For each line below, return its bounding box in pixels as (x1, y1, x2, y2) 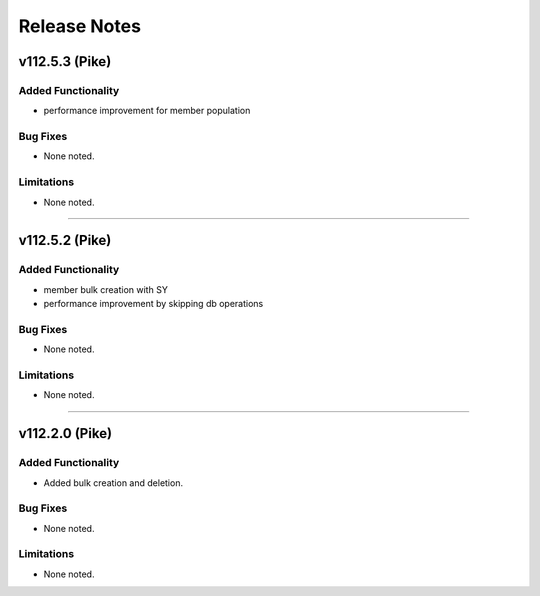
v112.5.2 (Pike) (18, 232, 112, 249)
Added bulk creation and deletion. (43, 476, 184, 489)
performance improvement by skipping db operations (43, 298, 264, 310)
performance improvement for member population (43, 105, 251, 117)
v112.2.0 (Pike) (18, 425, 113, 442)
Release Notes (18, 15, 142, 37)
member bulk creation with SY (43, 283, 169, 295)
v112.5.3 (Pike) (18, 53, 112, 70)
